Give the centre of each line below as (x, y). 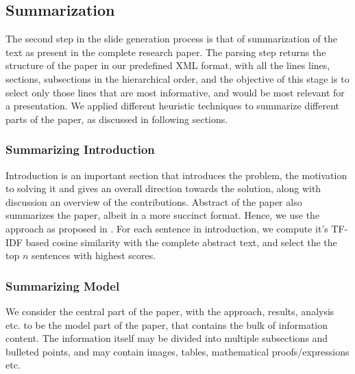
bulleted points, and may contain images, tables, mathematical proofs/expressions (177, 351)
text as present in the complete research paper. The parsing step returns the (166, 52)
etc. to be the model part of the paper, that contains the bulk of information (167, 324)
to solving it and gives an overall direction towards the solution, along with (163, 188)
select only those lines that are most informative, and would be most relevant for (175, 92)
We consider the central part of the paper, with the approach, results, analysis (170, 311)
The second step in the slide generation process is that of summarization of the (172, 39)
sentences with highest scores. (94, 255)
